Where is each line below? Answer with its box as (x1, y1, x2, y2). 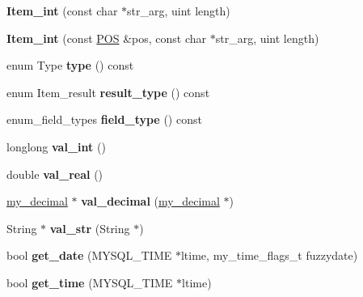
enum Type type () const (6, 57, 134, 74)
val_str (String (49, 219, 130, 236)
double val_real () (6, 165, 103, 182)
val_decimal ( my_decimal (81, 193, 220, 210)
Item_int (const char (6, 2, 118, 19)
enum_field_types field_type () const (6, 111, 202, 128)
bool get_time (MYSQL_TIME (6, 274, 173, 291)
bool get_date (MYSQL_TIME (6, 247, 172, 264)
